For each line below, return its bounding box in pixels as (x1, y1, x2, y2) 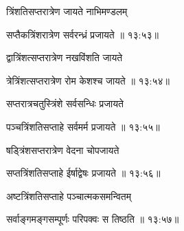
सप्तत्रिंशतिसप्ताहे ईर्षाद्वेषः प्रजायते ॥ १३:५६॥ (6, 166, 161, 180)
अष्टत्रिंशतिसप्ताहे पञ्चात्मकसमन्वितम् (6, 188, 131, 203)
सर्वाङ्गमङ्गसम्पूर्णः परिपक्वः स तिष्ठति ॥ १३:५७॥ (6, 212, 179, 226)
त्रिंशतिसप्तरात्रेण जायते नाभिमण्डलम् (6, 4, 128, 18)
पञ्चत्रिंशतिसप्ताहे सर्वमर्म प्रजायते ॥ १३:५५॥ (6, 119, 160, 133)
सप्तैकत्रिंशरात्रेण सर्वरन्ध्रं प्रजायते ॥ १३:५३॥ (6, 27, 159, 41)
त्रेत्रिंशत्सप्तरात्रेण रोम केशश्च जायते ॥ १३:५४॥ (6, 73, 170, 87)
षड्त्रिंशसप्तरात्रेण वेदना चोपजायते (6, 142, 119, 157)
